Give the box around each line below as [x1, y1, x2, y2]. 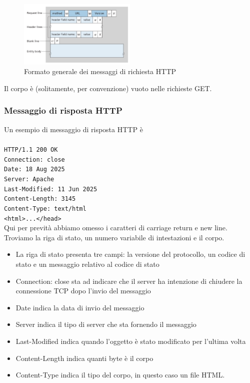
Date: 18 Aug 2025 [4, 166, 65, 173]
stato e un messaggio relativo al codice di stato [15, 258, 159, 269]
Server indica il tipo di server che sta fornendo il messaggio [15, 319, 196, 329]
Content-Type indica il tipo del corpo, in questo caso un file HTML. [15, 369, 225, 380]
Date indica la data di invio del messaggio [15, 302, 144, 312]
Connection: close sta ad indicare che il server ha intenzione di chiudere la [15, 275, 242, 286]
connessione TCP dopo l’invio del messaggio [15, 285, 151, 296]
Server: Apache [4, 175, 54, 183]
